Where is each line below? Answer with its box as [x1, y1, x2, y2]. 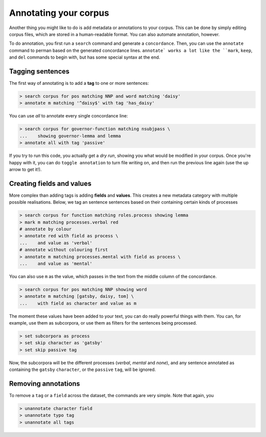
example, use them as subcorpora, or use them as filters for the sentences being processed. [9, 320, 197, 326]
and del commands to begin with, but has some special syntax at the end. [9, 54, 160, 60]
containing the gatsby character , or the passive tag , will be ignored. [9, 366, 156, 372]
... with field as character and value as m [19, 300, 136, 306]
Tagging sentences [9, 67, 70, 75]
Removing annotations [9, 380, 80, 388]
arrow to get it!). [9, 166, 42, 172]
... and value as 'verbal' [19, 240, 93, 246]
